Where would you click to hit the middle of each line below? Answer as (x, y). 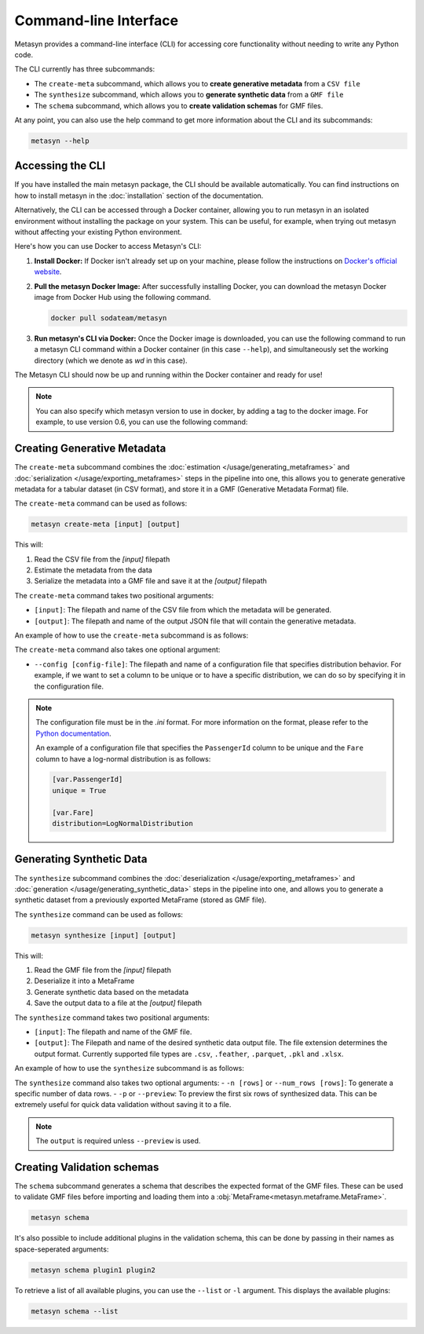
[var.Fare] (73, 812)
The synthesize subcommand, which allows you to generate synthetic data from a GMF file (189, 95)
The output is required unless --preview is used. (118, 1141)
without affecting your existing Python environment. (98, 232)
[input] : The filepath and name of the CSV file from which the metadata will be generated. (183, 610)
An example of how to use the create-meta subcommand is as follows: (132, 635)
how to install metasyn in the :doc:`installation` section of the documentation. (139, 196)
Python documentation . (73, 733)
